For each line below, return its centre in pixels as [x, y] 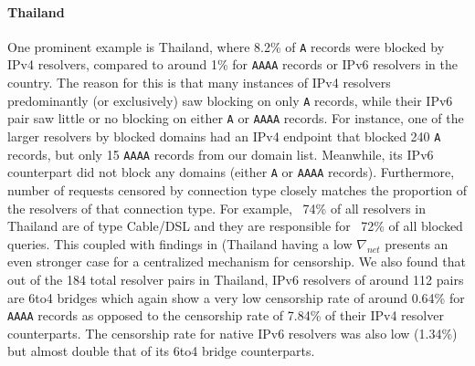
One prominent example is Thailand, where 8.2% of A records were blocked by [226, 46]
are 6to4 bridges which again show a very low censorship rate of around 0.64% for [236, 297]
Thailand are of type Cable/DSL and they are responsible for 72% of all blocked [235, 226]
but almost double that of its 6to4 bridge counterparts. [161, 351]
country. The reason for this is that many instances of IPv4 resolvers [199, 83]
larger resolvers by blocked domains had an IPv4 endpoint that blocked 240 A [224, 136]
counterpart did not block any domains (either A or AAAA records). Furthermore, [231, 172]
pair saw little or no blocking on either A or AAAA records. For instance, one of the [236, 118]
